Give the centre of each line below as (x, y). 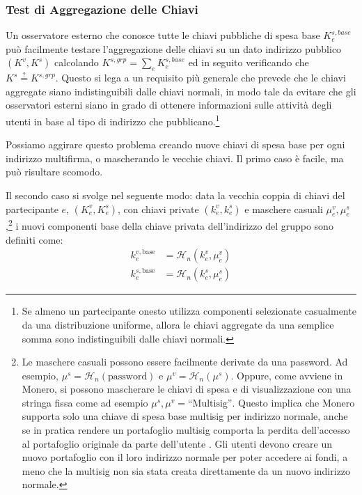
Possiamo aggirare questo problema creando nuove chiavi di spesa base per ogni (175, 144)
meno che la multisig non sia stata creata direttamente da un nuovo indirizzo (186, 470)
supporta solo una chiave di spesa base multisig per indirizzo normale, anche (185, 416)
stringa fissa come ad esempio (85, 402)
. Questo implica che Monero (293, 402)
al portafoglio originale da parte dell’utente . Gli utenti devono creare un (177, 443)
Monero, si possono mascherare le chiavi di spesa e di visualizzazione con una (187, 389)
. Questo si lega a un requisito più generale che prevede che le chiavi (200, 78)
